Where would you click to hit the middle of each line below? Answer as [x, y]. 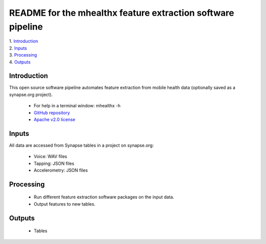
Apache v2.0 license [55, 119]
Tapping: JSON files [54, 163]
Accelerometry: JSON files [61, 170]
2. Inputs [18, 48]
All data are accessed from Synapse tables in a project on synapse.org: [82, 145]
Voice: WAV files [50, 156]
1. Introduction [24, 41]
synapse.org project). [31, 94]
